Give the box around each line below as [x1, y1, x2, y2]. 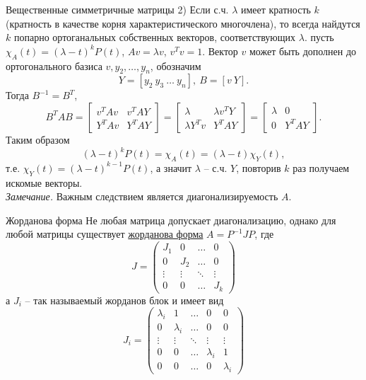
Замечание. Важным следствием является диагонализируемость [6, 189, 278, 204]
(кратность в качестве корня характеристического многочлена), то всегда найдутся [6, 16, 360, 30]
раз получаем [293, 160, 350, 175]
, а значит [150, 160, 192, 175]
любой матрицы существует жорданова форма [6, 226, 203, 241]
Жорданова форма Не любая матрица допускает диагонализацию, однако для [6, 212, 336, 227]
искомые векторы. [6, 175, 83, 190]
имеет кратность [240, 2, 311, 16]
